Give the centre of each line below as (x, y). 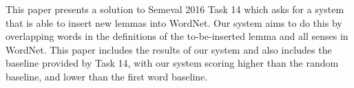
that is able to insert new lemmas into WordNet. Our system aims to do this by (174, 22)
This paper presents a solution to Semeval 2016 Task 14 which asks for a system (175, 9)
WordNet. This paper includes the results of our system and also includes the (169, 49)
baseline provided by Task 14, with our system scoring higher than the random (172, 63)
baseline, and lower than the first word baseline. (107, 76)
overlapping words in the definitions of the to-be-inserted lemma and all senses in (177, 36)
